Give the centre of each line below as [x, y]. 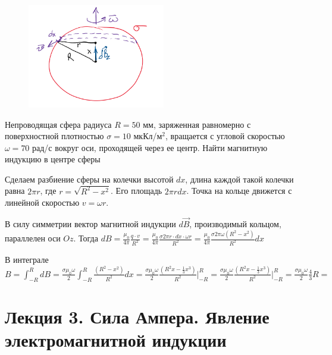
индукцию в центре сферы [53, 159]
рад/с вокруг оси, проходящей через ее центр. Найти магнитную [150, 147]
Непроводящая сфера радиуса [58, 124]
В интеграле [27, 259]
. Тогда [86, 238]
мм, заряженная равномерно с [197, 124]
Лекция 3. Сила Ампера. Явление [137, 316]
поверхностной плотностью [54, 136]
